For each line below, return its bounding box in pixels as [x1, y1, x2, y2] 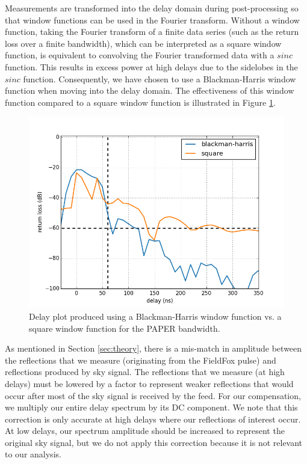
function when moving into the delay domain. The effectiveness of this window [5, 84, 294, 97]
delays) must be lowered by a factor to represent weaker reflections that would [5, 377, 294, 389]
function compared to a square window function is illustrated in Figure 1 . [5, 96, 276, 108]
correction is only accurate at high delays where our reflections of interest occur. [5, 412, 301, 425]
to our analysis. [5, 448, 61, 460]
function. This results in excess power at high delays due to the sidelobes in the [5, 60, 298, 73]
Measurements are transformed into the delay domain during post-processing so [5, 2, 299, 14]
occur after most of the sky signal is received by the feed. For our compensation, [5, 389, 301, 401]
